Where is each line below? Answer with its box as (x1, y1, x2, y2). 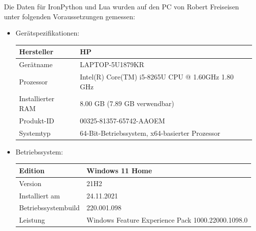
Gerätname (19, 59, 53, 70)
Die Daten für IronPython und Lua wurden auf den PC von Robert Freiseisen (4, 1, 239, 11)
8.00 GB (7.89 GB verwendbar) (80, 98, 174, 109)
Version (19, 178, 42, 188)
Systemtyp (19, 127, 51, 138)
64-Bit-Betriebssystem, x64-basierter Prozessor (80, 127, 221, 138)
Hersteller (19, 46, 54, 57)
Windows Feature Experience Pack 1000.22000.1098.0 (86, 215, 248, 225)
